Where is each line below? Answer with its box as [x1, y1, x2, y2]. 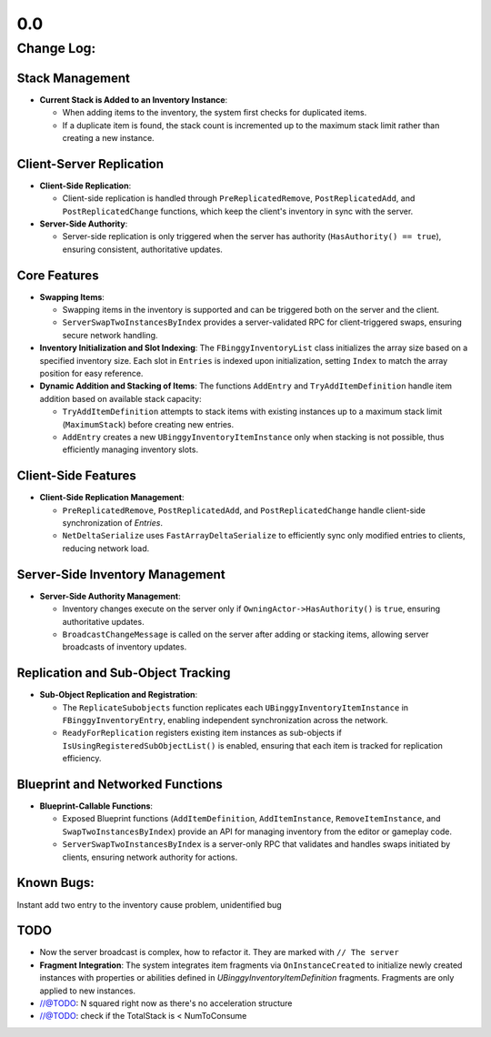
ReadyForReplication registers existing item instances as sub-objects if [62, 728, 343, 739]
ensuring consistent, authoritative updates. [62, 244, 223, 255]
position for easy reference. [39, 368, 144, 378]
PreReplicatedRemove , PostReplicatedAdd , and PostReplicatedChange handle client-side [62, 505, 426, 516]
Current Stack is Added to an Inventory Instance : [39, 94, 228, 105]
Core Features [16, 267, 99, 283]
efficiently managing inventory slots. [62, 444, 199, 455]
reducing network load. [62, 542, 150, 554]
